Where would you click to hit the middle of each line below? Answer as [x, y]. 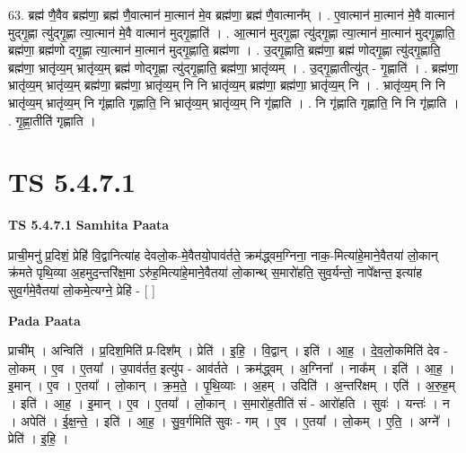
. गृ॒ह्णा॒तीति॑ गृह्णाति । [52, 120]
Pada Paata [44, 320]
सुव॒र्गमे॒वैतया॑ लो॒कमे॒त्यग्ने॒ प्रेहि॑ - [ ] [82, 290]
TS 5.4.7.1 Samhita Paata [89, 225]
